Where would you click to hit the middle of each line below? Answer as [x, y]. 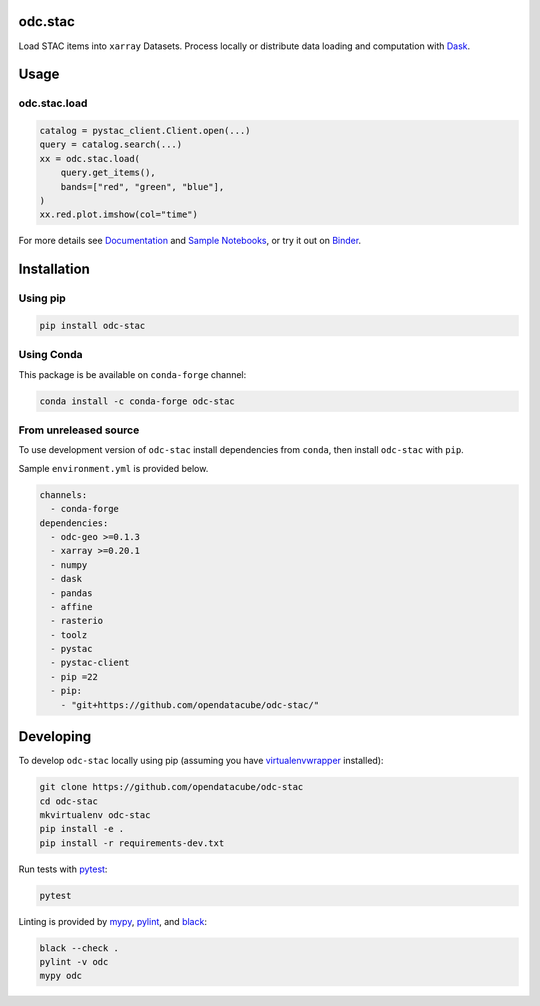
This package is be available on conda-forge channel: [132, 374]
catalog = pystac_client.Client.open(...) [145, 131]
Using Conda [51, 355]
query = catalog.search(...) [111, 144]
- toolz [69, 634]
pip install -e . [82, 829]
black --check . [79, 948]
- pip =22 [74, 676]
